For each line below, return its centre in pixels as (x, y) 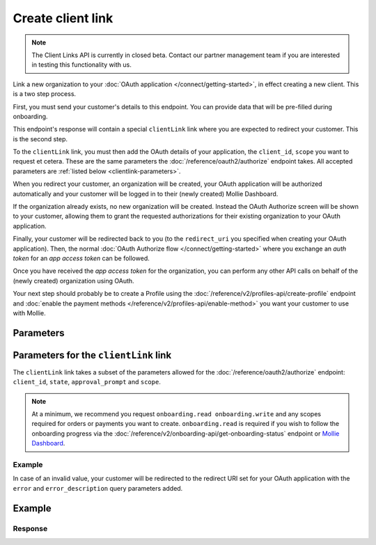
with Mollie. (30, 313)
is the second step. (40, 139)
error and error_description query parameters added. (98, 488)
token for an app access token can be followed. (81, 258)
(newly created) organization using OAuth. (74, 281)
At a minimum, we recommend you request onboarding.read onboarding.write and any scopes (177, 414)
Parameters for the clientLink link (92, 355)
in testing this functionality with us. (81, 65)
